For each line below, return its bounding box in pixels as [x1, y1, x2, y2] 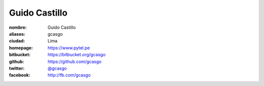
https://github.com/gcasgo [47, 59, 102, 64]
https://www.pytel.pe [47, 44, 90, 51]
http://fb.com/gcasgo [47, 72, 91, 78]
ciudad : [9, 38, 25, 44]
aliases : [9, 31, 25, 37]
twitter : [9, 65, 24, 71]
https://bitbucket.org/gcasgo [47, 52, 106, 58]
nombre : [9, 24, 27, 30]
